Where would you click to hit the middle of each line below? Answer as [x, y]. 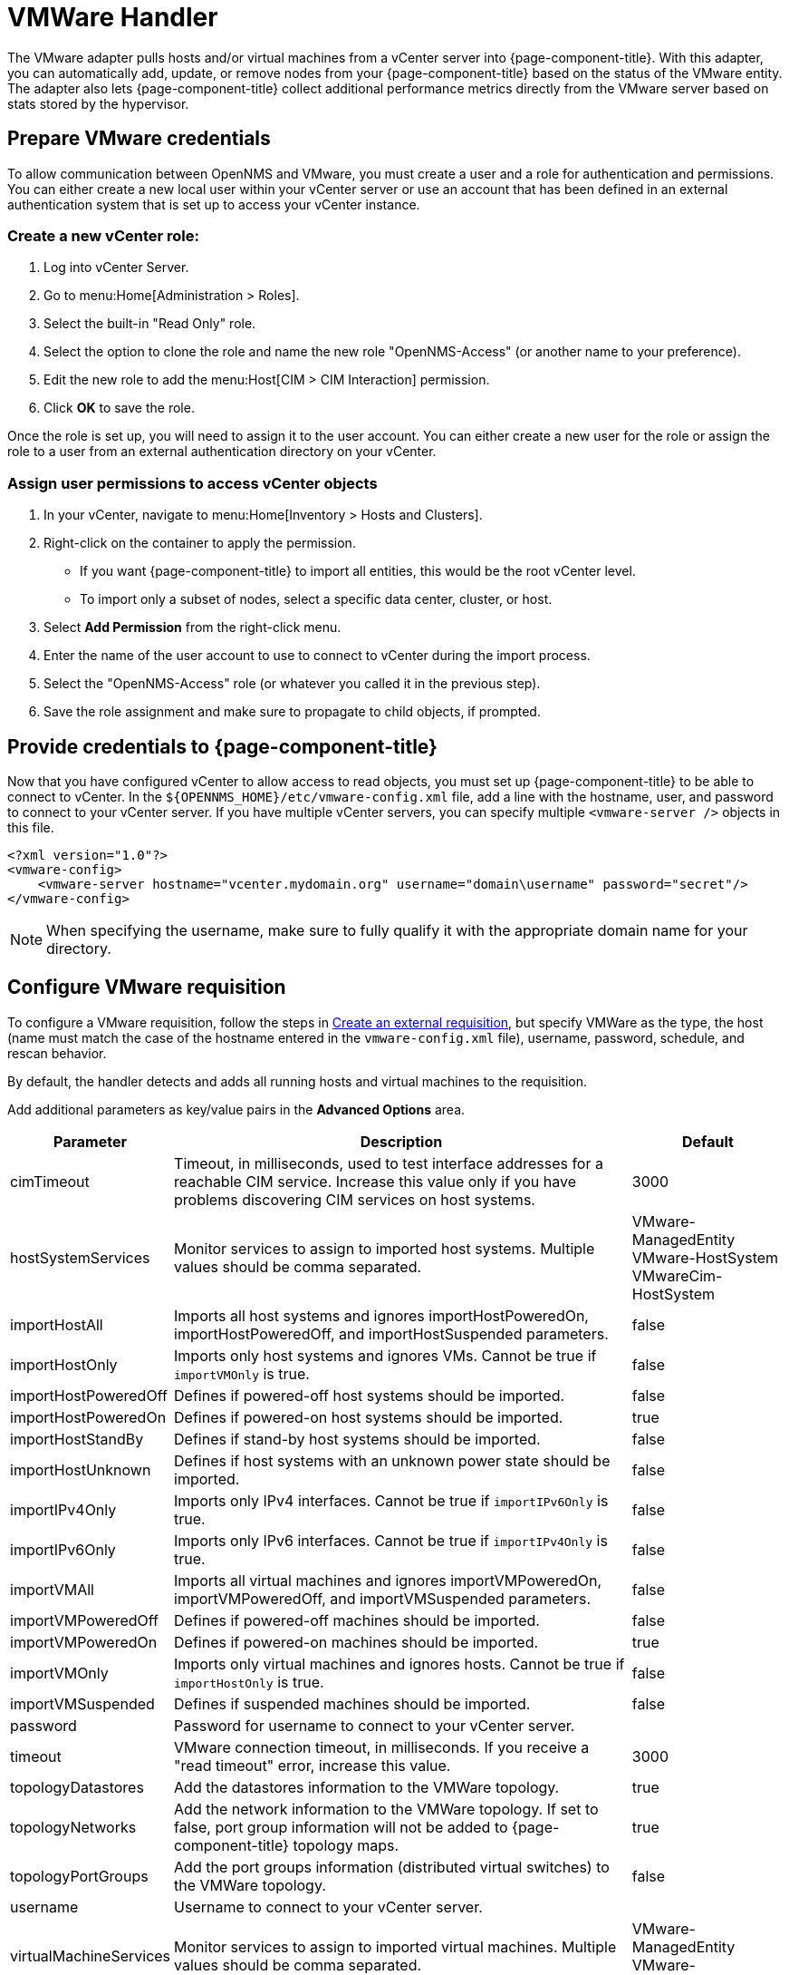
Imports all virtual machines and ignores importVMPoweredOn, [388, 1580]
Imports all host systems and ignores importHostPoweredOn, [381, 1315]
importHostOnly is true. [249, 1682]
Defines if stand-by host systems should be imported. [357, 1439]
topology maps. [346, 1845]
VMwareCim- [677, 1275]
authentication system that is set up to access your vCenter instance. [214, 204]
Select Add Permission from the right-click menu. [192, 628]
